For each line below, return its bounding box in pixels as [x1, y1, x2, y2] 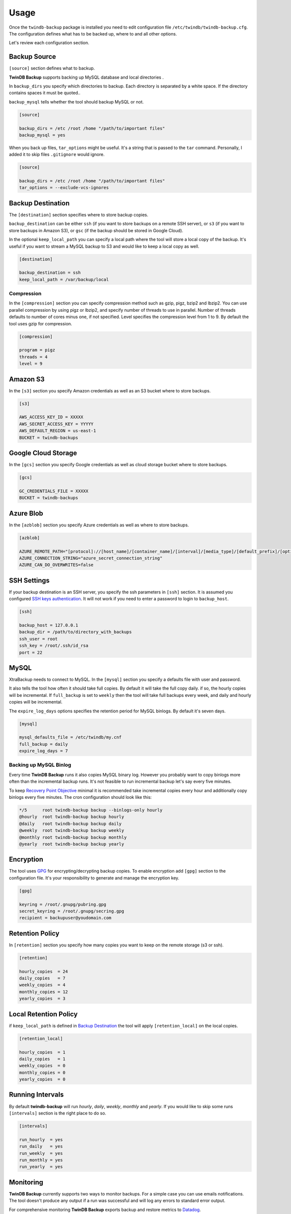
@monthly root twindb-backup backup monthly [19, 834, 127, 840]
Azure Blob [9, 509, 44, 517]
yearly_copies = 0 [19, 1077, 65, 1082]
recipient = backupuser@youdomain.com [19, 915, 112, 921]
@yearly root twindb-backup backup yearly [19, 841, 125, 847]
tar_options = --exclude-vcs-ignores [19, 185, 109, 190]
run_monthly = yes [19, 1157, 63, 1163]
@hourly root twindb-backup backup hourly [19, 814, 125, 820]
